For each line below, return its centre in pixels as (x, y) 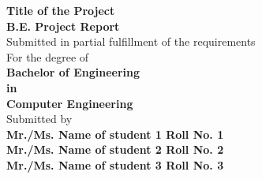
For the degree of (48, 56)
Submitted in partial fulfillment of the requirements (131, 41)
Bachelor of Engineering (73, 72)
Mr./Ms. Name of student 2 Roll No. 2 (115, 149)
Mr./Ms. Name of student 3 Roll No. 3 (115, 164)
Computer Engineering (70, 103)
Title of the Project (61, 10)
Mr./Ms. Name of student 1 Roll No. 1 (115, 134)
